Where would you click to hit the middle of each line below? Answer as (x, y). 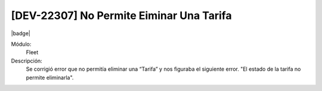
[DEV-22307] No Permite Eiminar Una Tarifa (121, 15)
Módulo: (21, 44)
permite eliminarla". (50, 77)
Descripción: (27, 61)
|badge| (21, 33)
